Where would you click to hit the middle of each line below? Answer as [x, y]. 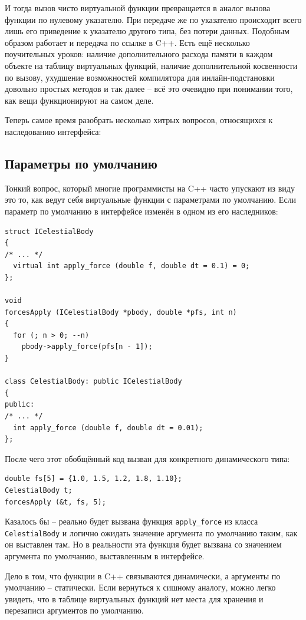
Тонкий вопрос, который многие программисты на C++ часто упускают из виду [150, 188]
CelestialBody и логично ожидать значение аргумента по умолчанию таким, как [151, 532]
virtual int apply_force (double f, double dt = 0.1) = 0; [131, 266]
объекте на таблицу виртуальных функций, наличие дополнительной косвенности [151, 65]
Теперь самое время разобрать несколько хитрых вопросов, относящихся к [139, 120]
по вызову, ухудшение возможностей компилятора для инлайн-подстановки [140, 77]
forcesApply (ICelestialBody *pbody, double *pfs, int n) [121, 312]
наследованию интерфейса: [53, 131]
